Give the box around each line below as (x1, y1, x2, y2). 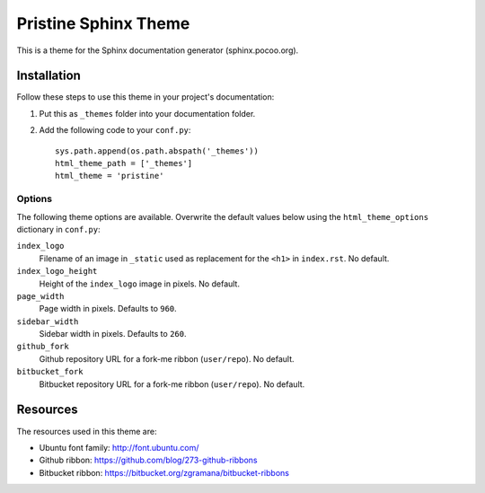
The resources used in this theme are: (16, 426, 157, 436)
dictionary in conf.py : (16, 224, 101, 234)
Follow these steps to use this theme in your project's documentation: (16, 92, 275, 102)
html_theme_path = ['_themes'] (55, 158, 193, 169)
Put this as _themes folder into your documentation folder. (39, 108, 256, 119)
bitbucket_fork (16, 366, 84, 377)
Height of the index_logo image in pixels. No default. (39, 278, 240, 289)
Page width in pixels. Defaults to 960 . (39, 304, 177, 314)
